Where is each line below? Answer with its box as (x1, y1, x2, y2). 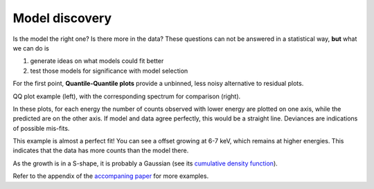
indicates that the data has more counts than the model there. (12, 146, 189, 155)
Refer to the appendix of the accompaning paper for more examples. (12, 172, 209, 180)
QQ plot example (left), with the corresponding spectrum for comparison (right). (12, 92, 241, 100)
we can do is (12, 44, 50, 52)
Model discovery (12, 10, 112, 26)
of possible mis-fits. (12, 124, 70, 132)
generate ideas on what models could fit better (30, 57, 164, 65)
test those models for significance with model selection (30, 66, 188, 75)
